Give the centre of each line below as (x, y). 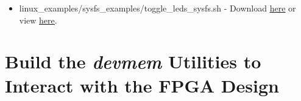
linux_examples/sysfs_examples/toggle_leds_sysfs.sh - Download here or (158, 8)
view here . (38, 20)
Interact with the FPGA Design (142, 85)
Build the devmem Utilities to (133, 62)
